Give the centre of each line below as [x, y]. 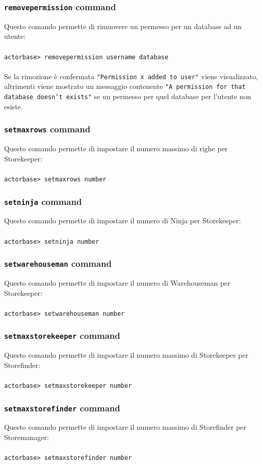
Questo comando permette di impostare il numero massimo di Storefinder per [125, 427]
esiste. [14, 106]
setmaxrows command [47, 129]
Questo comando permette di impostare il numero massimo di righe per [116, 148]
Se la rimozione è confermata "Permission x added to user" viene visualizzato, [131, 76]
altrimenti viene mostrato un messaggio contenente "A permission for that [125, 86]
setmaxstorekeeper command [62, 335]
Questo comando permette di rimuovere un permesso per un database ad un [123, 26]
